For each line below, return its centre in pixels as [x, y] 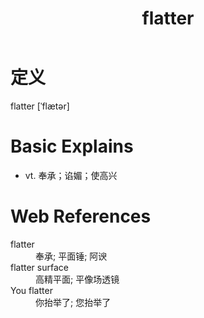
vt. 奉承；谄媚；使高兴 [71, 175]
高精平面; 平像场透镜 [77, 279]
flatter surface [39, 267]
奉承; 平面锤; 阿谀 [71, 256]
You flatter [31, 290]
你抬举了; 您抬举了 [73, 302]
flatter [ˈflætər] [40, 106]
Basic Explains [72, 146]
